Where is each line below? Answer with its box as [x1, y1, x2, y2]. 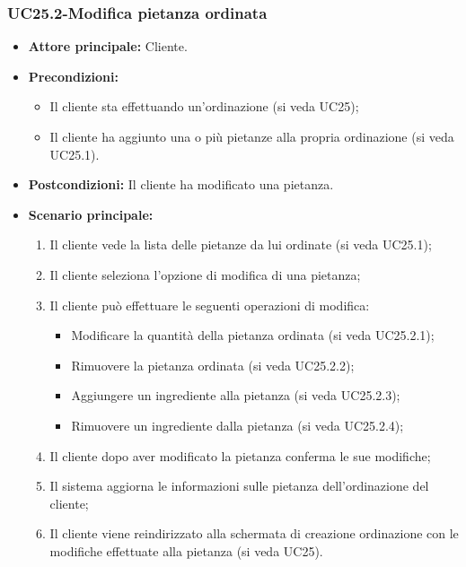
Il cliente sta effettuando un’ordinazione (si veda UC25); [49, 97, 359, 116]
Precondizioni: [28, 66, 119, 85]
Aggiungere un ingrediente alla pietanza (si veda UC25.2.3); [71, 386, 400, 405]
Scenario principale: [28, 205, 154, 223]
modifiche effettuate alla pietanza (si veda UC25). [49, 541, 323, 560]
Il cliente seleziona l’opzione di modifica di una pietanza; [49, 265, 361, 283]
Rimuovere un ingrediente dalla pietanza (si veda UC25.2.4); [71, 415, 404, 434]
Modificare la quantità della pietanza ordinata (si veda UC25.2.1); [71, 326, 435, 345]
